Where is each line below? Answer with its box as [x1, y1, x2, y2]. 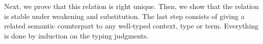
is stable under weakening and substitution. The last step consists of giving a [4, 10, 245, 21]
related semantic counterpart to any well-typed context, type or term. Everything [4, 20, 259, 31]
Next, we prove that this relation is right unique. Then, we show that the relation [4, 1, 259, 11]
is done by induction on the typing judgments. [4, 30, 149, 40]
